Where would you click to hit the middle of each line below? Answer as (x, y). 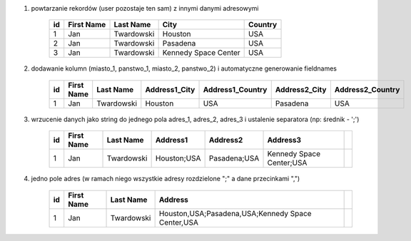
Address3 (284, 140)
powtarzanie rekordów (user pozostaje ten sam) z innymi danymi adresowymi (145, 8)
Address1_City (170, 89)
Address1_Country (235, 89)
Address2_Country (367, 89)
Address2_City (301, 89)
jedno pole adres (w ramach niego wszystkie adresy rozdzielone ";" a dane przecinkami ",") (166, 179)
